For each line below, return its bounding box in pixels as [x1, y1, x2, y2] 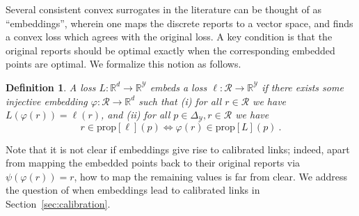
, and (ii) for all [101, 107, 170, 122]
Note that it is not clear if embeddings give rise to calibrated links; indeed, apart [6, 141, 350, 156]
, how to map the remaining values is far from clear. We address [74, 169, 348, 183]
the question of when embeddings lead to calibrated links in [6, 183, 260, 197]
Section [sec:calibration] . [6, 196, 111, 210]
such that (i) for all [138, 93, 222, 108]
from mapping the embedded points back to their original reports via [6, 155, 301, 170]
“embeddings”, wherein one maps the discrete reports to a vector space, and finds [6, 15, 353, 30]
